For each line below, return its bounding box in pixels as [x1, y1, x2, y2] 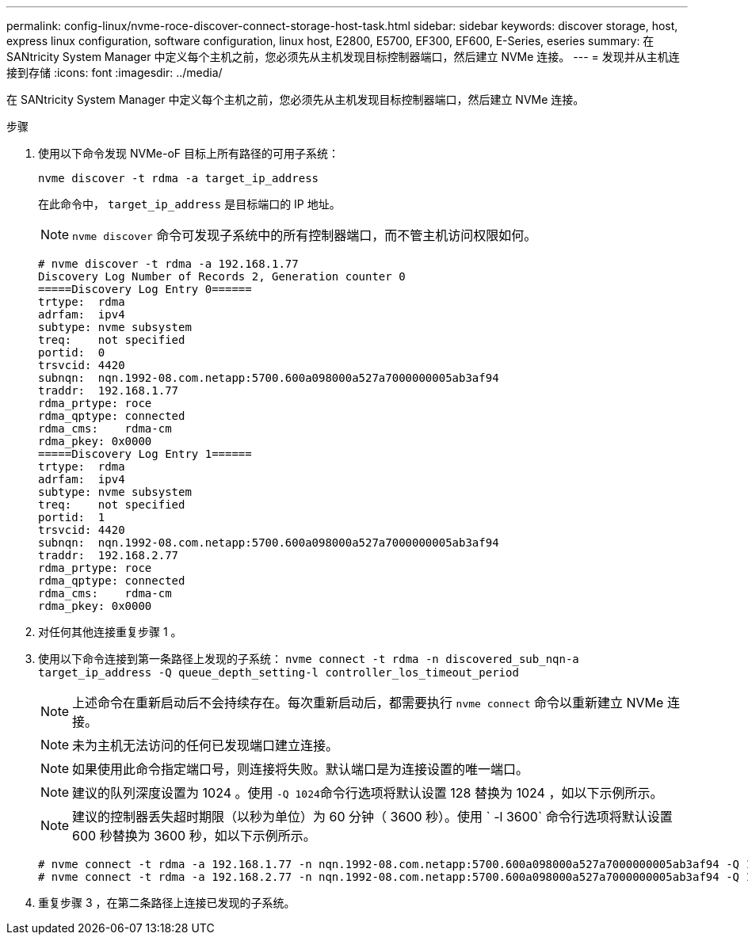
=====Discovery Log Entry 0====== [38, 283, 252, 295]
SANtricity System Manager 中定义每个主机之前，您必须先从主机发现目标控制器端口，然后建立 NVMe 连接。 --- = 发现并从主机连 [6, 50, 680, 63]
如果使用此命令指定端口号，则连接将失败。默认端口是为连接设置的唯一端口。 [72, 761, 529, 777]
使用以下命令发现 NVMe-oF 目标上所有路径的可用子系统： [38, 147, 339, 160]
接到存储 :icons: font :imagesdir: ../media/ [6, 66, 223, 79]
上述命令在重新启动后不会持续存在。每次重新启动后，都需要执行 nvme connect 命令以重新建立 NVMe [72, 695, 664, 711]
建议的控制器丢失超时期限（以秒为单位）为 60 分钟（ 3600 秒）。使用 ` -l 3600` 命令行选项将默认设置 [72, 809, 673, 825]
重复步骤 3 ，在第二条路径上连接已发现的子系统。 [38, 896, 296, 909]
